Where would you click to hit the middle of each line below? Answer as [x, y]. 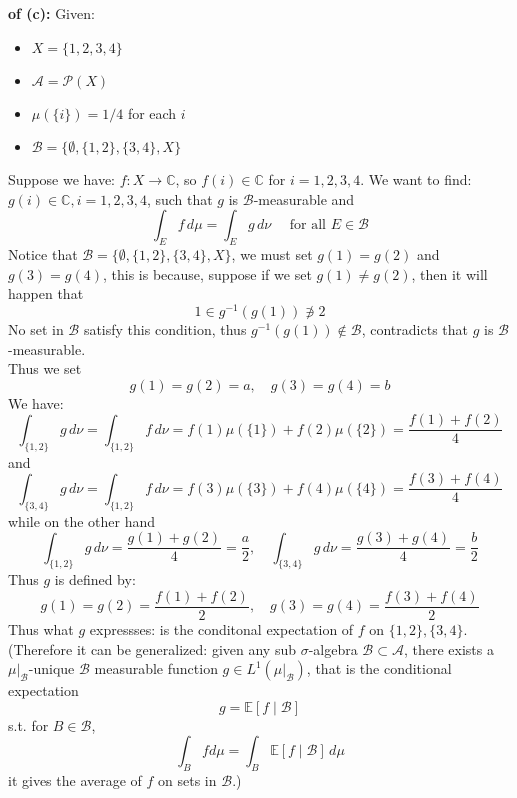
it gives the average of [75, 780]
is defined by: [95, 579]
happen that [46, 293]
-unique [51, 668]
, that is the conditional [379, 668]
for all [307, 225]
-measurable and [304, 198]
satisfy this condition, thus [165, 329]
